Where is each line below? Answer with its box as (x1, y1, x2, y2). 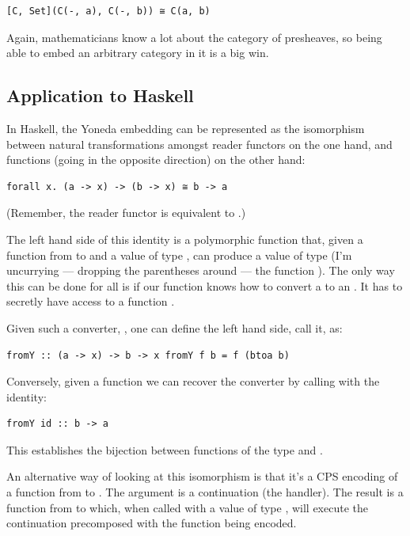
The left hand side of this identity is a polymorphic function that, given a (6, 230, 363, 247)
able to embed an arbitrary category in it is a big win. (6, 44, 269, 61)
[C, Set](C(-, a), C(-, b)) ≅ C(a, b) (6, 6, 211, 17)
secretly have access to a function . (6, 293, 175, 310)
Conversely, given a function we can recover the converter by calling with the (6, 373, 380, 390)
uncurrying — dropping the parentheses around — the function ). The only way (6, 262, 395, 279)
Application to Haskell (6, 83, 194, 108)
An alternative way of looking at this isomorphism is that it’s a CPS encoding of (6, 468, 398, 485)
